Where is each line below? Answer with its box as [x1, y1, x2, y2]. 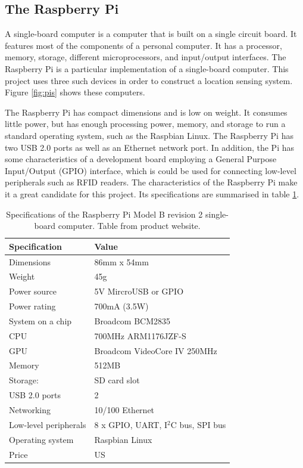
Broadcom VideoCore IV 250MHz [94, 344, 217, 357]
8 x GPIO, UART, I [94, 418, 168, 430]
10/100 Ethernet [94, 403, 155, 416]
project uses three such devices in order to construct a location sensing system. [5, 74, 293, 86]
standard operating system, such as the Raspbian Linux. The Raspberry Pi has [5, 129, 293, 141]
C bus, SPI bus [170, 418, 226, 430]
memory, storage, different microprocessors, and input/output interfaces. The [5, 51, 286, 63]
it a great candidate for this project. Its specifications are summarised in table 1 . [5, 187, 299, 200]
